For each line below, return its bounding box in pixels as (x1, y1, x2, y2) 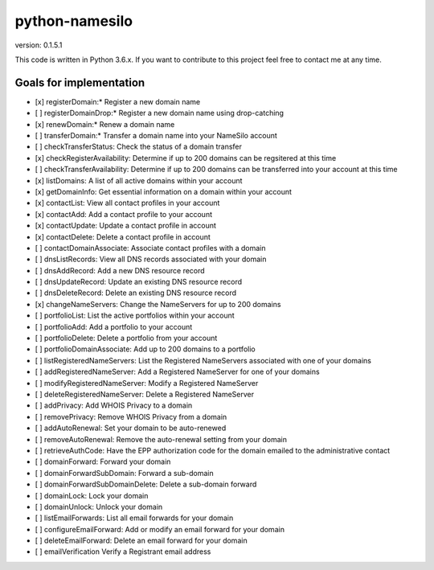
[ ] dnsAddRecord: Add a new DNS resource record (35, 265, 205, 275)
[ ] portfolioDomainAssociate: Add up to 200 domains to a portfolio (35, 344, 256, 354)
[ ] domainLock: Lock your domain (35, 490, 149, 500)
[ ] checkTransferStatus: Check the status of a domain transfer (35, 141, 243, 152)
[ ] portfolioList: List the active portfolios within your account (35, 310, 235, 321)
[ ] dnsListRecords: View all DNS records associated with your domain (35, 254, 267, 264)
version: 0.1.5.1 (14, 40, 63, 50)
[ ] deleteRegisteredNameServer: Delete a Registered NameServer (35, 390, 255, 399)
